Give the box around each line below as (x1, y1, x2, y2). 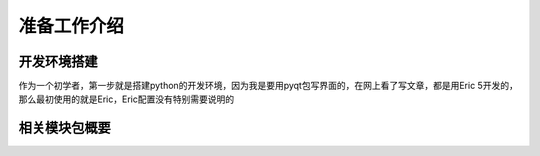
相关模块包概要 (18, 120, 111, 137)
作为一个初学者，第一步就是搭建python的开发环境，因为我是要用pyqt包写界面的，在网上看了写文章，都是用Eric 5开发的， (18, 80, 519, 92)
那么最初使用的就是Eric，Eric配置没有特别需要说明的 (18, 93, 235, 105)
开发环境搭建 (18, 53, 98, 70)
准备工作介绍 (18, 15, 125, 37)
